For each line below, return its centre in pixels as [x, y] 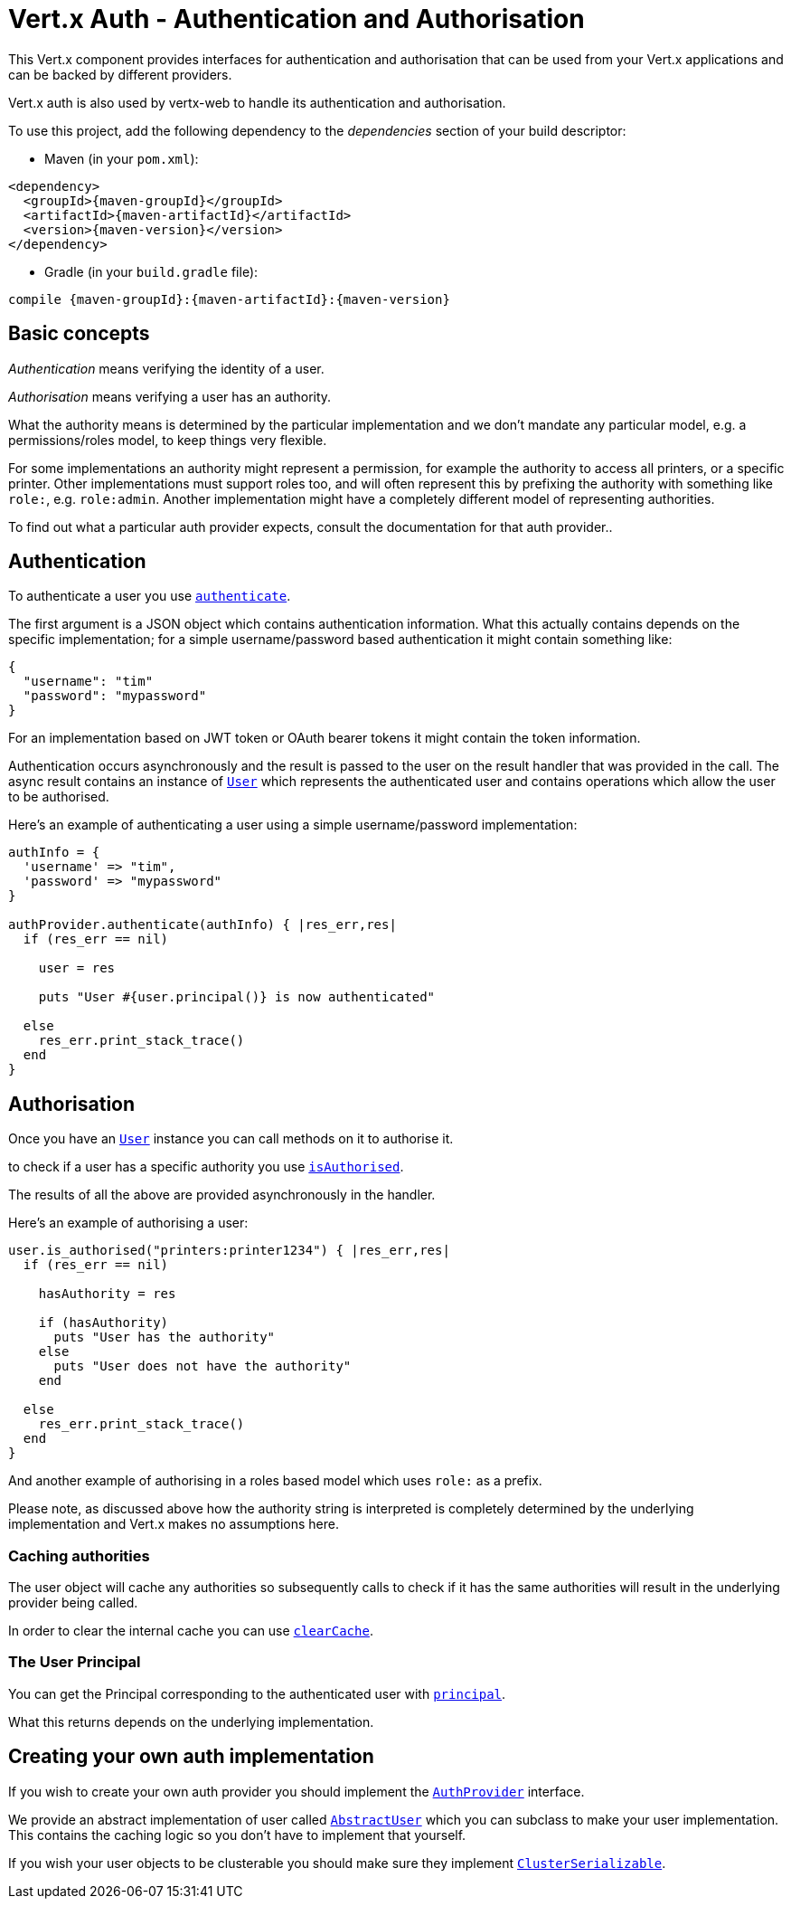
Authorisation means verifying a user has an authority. [170, 396]
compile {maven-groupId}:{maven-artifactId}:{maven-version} [229, 299]
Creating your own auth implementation [191, 1757]
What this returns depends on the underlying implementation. [191, 1721]
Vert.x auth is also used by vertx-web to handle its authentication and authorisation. [257, 102]
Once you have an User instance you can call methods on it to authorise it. [231, 1139]
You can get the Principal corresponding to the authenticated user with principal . [257, 1693]
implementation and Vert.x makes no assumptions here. [174, 1524]
